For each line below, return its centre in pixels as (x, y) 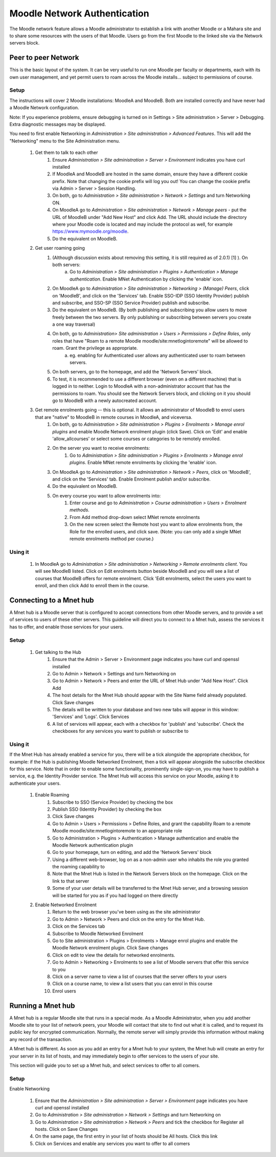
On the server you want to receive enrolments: (101, 448)
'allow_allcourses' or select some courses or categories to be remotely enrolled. (136, 438)
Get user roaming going (60, 248)
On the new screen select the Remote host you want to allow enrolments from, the (156, 524)
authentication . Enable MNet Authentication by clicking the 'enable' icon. (146, 279)
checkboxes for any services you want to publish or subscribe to (120, 731)
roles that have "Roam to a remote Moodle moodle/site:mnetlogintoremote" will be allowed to (150, 341)
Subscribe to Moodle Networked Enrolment (98, 933)
